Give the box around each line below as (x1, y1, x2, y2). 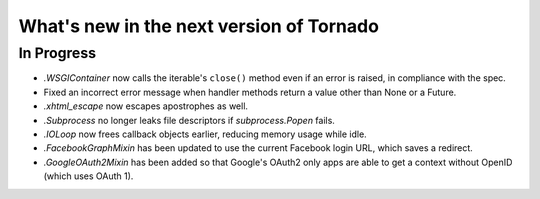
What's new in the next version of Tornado (18, 15, 380, 37)
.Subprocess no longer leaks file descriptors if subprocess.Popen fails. (43, 114, 335, 126)
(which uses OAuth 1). (43, 170, 134, 182)
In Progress (18, 44, 97, 62)
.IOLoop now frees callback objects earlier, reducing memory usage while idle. (43, 128, 367, 140)
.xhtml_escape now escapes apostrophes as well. (43, 100, 249, 112)
